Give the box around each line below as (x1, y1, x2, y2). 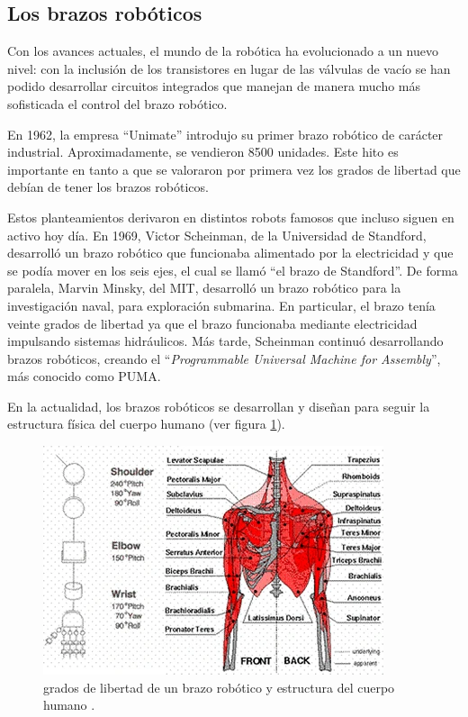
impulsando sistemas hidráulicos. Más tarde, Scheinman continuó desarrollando (7, 331, 444, 350)
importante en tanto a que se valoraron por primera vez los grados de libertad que (7, 159, 461, 178)
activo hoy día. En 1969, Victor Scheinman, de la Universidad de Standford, (7, 225, 427, 244)
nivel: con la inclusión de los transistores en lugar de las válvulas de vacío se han (7, 59, 451, 77)
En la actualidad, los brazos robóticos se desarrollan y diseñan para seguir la (7, 396, 430, 415)
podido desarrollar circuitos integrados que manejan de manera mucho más (7, 77, 421, 95)
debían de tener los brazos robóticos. (7, 177, 209, 196)
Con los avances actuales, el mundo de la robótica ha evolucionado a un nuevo (7, 41, 438, 60)
